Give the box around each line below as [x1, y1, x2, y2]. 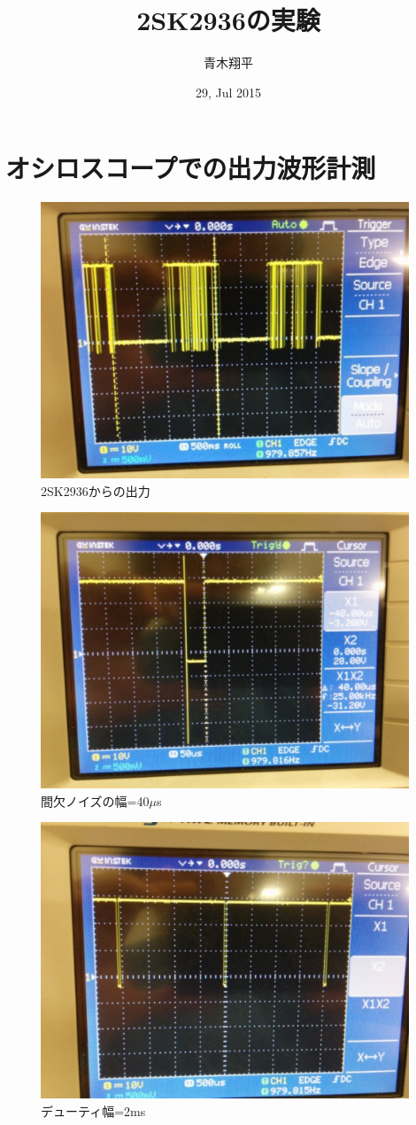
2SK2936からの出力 [41, 481, 150, 500]
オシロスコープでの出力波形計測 [5, 150, 376, 186]
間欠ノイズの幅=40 [41, 791, 150, 810]
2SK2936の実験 [136, 2, 320, 38]
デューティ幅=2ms [41, 1101, 146, 1120]
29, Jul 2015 [195, 82, 262, 101]
